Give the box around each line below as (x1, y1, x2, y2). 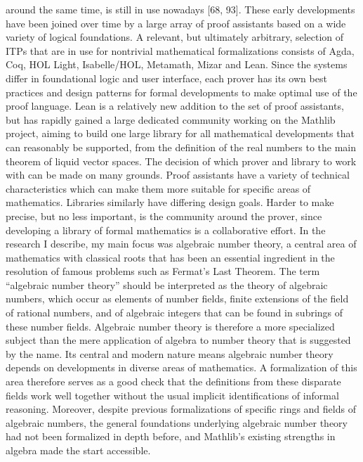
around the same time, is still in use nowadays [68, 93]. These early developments (6, 2, 355, 16)
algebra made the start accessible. (6, 443, 151, 457)
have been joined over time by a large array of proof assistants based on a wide (6, 15, 346, 30)
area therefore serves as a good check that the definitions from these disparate (6, 374, 341, 389)
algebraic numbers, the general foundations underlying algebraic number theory (6, 415, 348, 430)
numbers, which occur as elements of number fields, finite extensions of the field (6, 291, 349, 306)
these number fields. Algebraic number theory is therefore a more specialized (6, 319, 335, 333)
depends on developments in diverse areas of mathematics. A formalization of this (6, 360, 357, 375)
